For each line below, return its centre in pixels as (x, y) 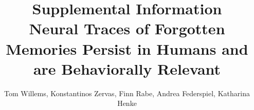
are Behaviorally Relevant (127, 68)
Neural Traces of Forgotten (127, 28)
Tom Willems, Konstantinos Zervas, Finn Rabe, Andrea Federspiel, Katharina (127, 93)
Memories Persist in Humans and (127, 48)
